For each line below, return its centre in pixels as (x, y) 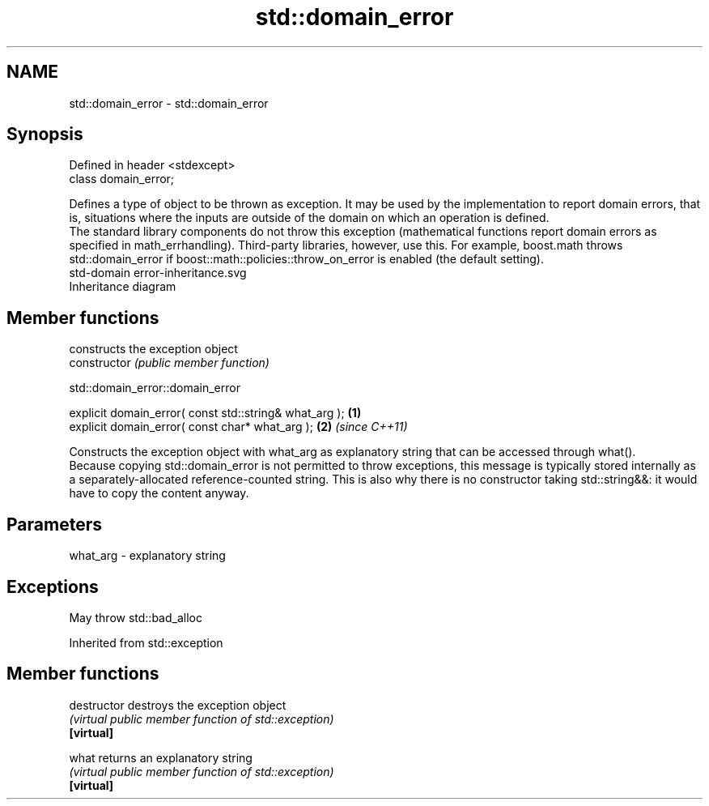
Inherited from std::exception (146, 642)
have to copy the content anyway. (159, 493)
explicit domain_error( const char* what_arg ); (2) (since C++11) (238, 427)
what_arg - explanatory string (147, 556)
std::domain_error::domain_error (155, 388)
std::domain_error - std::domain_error (169, 103)
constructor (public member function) (169, 363)
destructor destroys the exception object (178, 705)
